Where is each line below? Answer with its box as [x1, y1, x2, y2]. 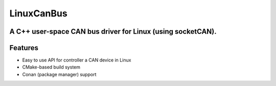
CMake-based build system [22, 64, 80, 70]
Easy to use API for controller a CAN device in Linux [22, 57, 131, 63]
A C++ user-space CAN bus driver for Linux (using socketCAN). [9, 27, 217, 36]
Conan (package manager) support [22, 71, 97, 77]
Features [9, 44, 38, 52]
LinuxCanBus [9, 8, 67, 19]
